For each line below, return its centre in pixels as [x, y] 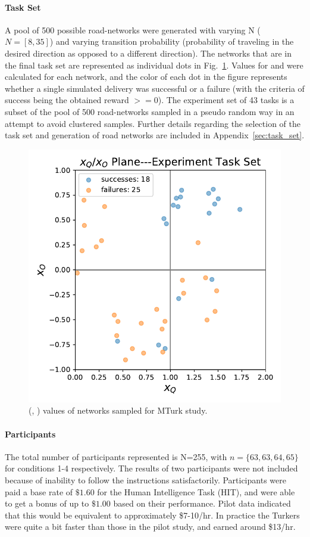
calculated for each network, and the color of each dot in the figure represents [146, 77]
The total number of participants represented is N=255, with [116, 456]
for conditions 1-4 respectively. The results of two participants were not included [151, 468]
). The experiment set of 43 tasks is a [226, 100]
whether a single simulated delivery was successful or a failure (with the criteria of [155, 88]
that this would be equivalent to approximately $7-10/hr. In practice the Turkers [152, 515]
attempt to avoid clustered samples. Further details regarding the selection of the [153, 123]
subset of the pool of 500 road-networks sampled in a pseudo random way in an [150, 111]
